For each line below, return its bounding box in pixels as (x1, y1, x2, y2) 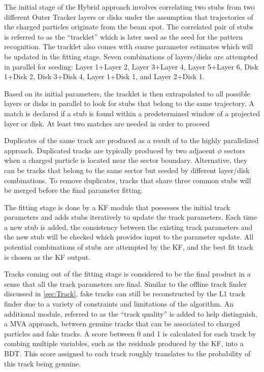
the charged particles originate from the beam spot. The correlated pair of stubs (4, 21, 253, 32)
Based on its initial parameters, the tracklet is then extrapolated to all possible (4, 88, 250, 98)
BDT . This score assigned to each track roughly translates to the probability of (4, 348, 251, 358)
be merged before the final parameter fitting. (4, 185, 143, 195)
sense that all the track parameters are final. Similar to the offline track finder (4, 278, 247, 289)
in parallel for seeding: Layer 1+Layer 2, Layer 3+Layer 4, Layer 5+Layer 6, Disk (4, 61, 258, 72)
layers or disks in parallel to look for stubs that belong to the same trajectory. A (4, 98, 254, 109)
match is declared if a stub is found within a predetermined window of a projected (4, 108, 260, 118)
